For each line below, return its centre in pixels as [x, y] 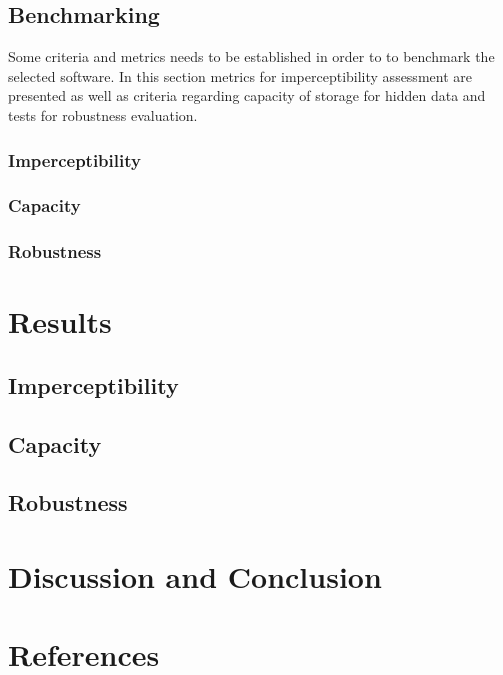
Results [60, 321]
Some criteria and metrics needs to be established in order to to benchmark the [251, 56]
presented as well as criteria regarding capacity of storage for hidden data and [247, 95]
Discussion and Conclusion [195, 576]
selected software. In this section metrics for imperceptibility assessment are [240, 75]
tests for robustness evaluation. [103, 114]
